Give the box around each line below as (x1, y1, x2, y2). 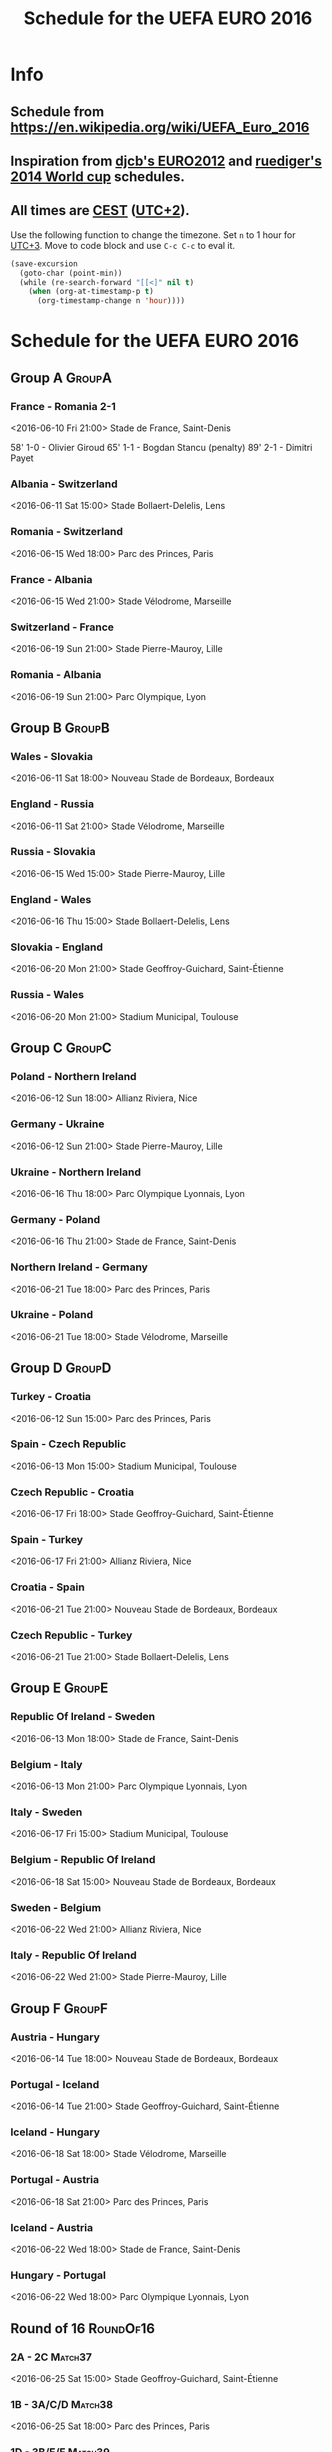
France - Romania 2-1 (10, 399, 117, 413)
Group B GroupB (10, 719, 110, 736)
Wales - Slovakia (10, 749, 93, 763)
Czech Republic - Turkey (10, 1628, 133, 1642)
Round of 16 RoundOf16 (10, 2320, 155, 2337)
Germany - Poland (10, 1212, 101, 1226)
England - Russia (10, 797, 95, 811)
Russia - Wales (10, 988, 85, 1002)
